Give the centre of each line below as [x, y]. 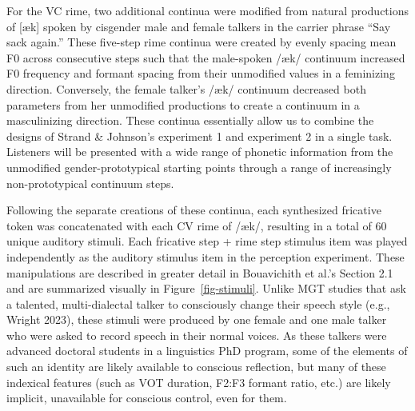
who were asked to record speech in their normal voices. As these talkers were [197, 335]
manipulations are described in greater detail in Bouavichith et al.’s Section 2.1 [200, 272]
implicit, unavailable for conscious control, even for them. [147, 398]
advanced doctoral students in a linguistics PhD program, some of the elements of [207, 351]
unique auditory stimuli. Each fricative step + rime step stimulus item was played [207, 241]
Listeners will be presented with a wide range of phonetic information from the [200, 152]
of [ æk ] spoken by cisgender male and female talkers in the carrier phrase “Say [199, 26]
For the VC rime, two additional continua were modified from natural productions [207, 10]
